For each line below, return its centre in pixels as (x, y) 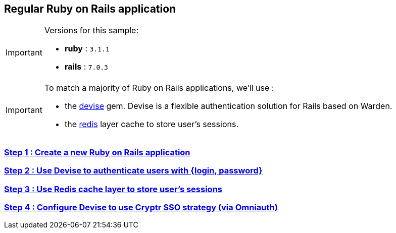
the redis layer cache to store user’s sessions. (151, 124)
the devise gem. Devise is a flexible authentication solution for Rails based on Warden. (228, 106)
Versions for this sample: (91, 31)
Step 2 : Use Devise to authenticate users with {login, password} (133, 171)
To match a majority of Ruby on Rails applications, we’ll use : (159, 88)
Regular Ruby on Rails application (90, 9)
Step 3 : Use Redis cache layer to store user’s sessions (113, 189)
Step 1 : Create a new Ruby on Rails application (97, 152)
